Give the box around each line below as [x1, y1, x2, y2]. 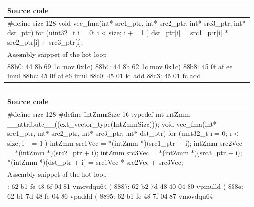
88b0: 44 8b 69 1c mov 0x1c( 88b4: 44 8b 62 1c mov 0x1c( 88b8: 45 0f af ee [7, 61, 233, 71]
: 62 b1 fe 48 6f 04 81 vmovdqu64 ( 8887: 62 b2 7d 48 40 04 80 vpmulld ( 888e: [7, 181, 243, 191]
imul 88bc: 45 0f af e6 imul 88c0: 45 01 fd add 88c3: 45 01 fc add [7, 71, 201, 81]
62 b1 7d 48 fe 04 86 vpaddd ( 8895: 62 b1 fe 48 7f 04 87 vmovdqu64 [7, 190, 213, 201]
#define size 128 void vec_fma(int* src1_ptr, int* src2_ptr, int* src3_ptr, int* [7, 18, 246, 28]
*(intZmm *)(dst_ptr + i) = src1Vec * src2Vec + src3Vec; [7, 157, 183, 167]
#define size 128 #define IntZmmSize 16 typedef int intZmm [7, 109, 190, 119]
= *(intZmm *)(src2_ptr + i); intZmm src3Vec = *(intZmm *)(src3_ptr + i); [7, 147, 242, 157]
